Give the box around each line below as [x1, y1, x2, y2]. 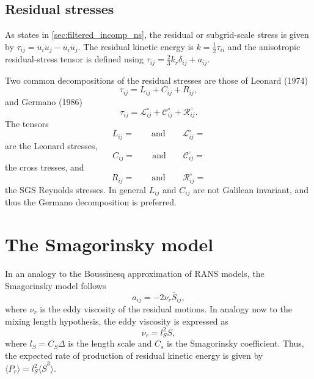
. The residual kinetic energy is [78, 40, 194, 53]
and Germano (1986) [5, 95, 82, 108]
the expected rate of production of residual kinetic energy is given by [5, 348, 263, 361]
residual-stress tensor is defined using [5, 53, 144, 65]
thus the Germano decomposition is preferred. [5, 196, 177, 208]
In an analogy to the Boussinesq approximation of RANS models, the [5, 267, 265, 280]
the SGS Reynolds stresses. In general [5, 183, 146, 196]
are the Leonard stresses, [5, 139, 98, 152]
